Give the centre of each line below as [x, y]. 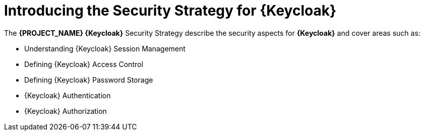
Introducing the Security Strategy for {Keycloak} [170, 11]
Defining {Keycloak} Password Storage [89, 80]
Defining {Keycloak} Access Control [84, 64]
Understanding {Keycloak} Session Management [105, 48]
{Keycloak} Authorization [66, 111]
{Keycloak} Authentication [68, 95]
